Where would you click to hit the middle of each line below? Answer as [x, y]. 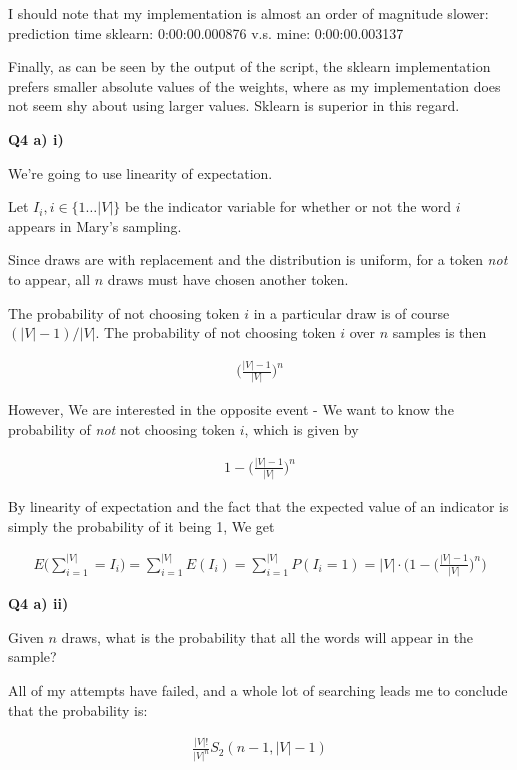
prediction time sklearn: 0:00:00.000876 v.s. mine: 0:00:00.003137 [206, 32]
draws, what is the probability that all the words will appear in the [267, 636]
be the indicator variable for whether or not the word [288, 206]
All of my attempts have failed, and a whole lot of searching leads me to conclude [258, 689]
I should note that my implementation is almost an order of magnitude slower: [248, 13]
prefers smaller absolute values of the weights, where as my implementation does [254, 85]
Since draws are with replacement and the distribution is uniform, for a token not [258, 259]
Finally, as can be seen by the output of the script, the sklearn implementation [249, 66]
